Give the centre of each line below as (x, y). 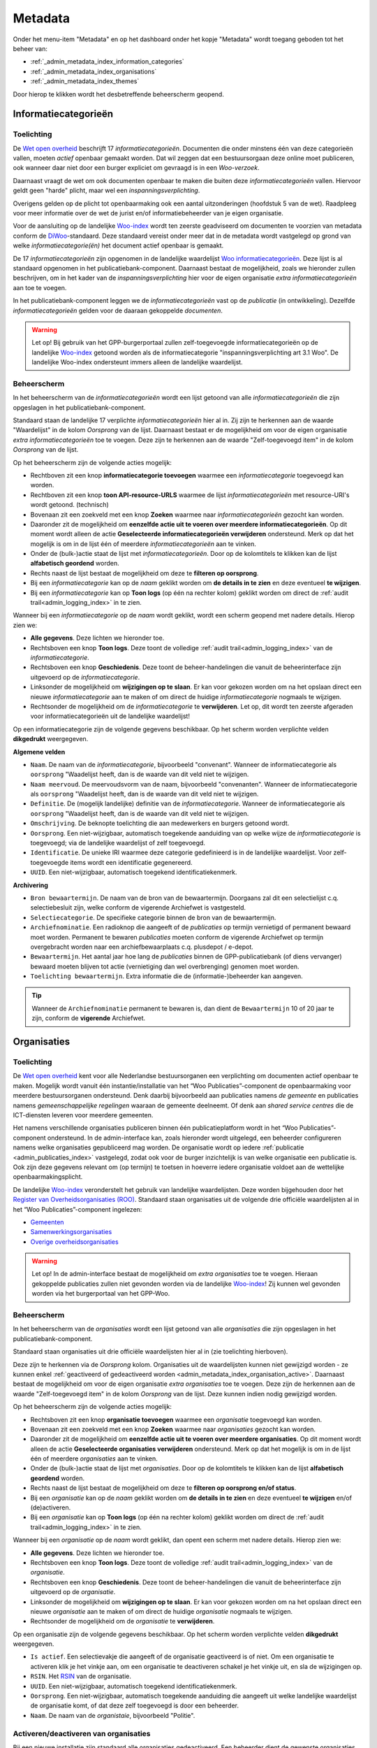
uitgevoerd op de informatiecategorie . (85, 677)
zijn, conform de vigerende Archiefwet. (89, 1018)
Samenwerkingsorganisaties (71, 1232)
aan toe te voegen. (40, 287)
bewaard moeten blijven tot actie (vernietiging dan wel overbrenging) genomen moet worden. (165, 966)
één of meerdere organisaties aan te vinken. (94, 1459)
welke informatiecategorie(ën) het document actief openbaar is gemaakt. (118, 245)
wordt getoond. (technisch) (70, 505)
